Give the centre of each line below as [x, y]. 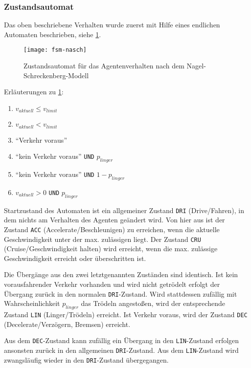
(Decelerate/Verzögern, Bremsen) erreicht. [67, 324]
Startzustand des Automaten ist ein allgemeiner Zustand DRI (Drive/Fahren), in [124, 210]
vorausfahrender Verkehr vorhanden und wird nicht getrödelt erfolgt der [112, 284]
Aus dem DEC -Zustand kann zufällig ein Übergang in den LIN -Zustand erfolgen [122, 340]
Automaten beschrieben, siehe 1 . [53, 34]
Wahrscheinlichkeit [32, 303]
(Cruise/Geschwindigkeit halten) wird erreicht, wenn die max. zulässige [111, 249]
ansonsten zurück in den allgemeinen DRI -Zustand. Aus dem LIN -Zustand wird [121, 350]
